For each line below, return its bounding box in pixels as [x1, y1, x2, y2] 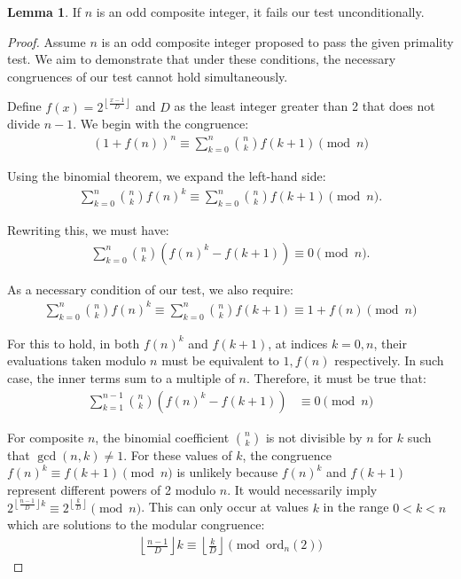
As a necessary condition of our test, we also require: [7, 279, 293, 298]
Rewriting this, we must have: [7, 221, 169, 239]
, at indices [268, 333, 328, 352]
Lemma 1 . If [7, 3, 82, 20]
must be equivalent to [161, 351, 279, 370]
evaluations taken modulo [7, 351, 146, 370]
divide [7, 114, 40, 133]
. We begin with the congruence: [73, 114, 249, 133]
